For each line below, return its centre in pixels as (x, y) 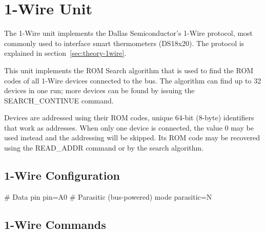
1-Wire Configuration (62, 175)
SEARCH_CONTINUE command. (59, 100)
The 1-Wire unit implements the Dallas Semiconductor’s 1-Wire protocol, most (128, 33)
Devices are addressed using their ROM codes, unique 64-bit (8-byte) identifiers (129, 118)
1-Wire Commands (55, 224)
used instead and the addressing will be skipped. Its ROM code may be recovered (132, 137)
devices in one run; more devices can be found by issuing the (99, 90)
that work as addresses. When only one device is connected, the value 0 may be (129, 127)
